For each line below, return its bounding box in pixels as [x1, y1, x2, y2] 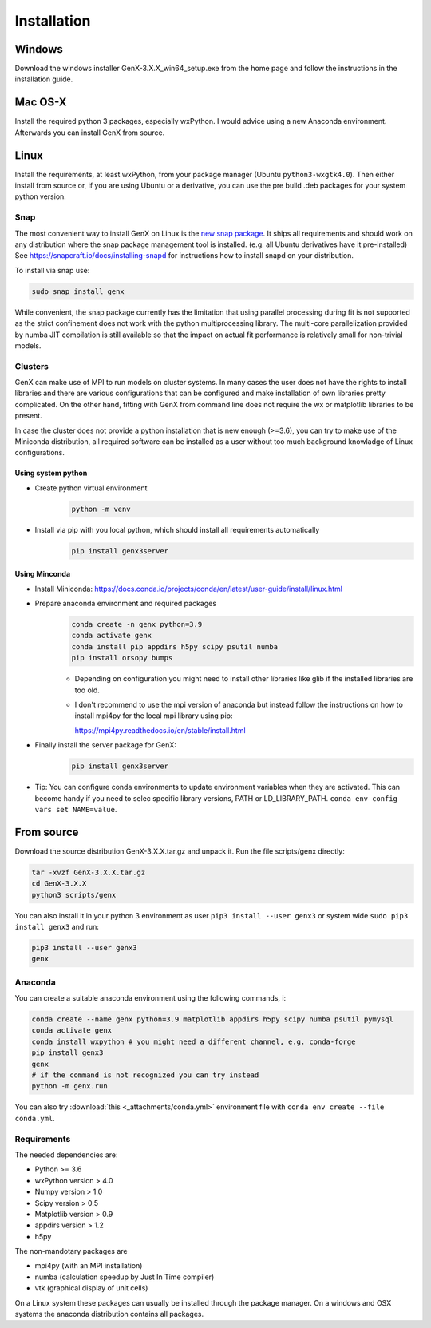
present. [14, 411, 43, 421]
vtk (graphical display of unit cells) [34, 1283, 148, 1293]
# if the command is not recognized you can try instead [31, 1071, 259, 1080]
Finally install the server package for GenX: [34, 740, 177, 750]
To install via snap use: [14, 265, 90, 275]
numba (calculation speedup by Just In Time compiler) [34, 1272, 215, 1282]
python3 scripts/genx [31, 890, 117, 899]
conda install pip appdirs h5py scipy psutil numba [71, 642, 279, 651]
